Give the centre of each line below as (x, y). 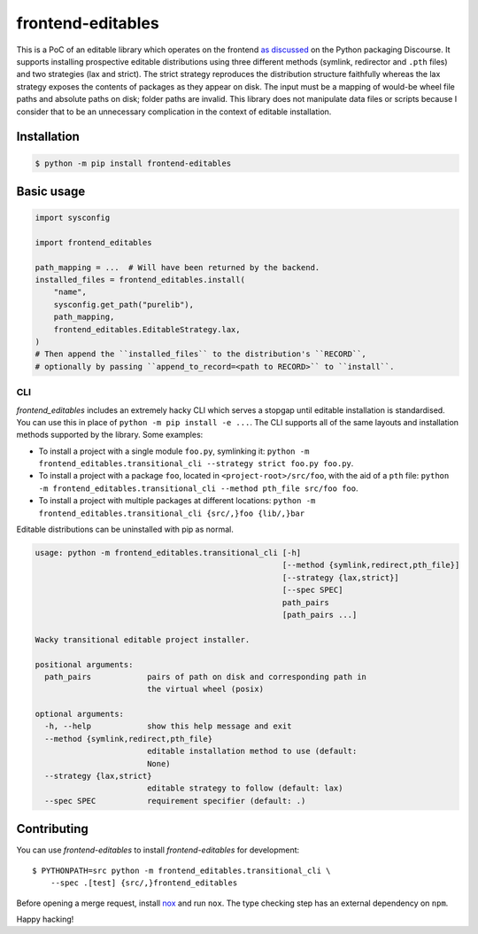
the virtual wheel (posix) (205, 689)
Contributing (52, 829)
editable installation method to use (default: (252, 751)
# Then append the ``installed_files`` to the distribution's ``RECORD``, (201, 354)
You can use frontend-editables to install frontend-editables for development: (158, 850)
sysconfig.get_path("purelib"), (124, 304)
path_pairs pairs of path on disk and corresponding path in (206, 677)
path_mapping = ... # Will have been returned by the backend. (177, 267)
